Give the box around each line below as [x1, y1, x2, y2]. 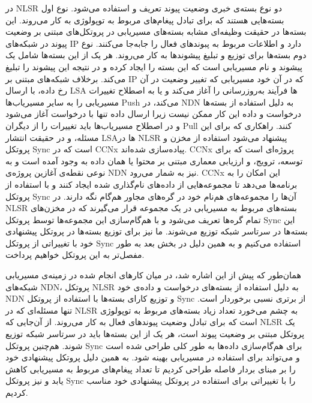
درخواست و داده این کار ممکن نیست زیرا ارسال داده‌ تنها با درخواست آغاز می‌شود [5, 107, 302, 120]
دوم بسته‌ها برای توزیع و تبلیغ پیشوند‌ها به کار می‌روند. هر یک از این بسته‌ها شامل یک [5, 49, 307, 61]
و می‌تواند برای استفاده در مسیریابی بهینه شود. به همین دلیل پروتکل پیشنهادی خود [5, 351, 300, 363]
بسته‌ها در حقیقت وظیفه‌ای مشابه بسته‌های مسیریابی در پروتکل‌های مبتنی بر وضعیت [5, 25, 307, 38]
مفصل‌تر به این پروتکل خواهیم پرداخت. [5, 248, 145, 261]
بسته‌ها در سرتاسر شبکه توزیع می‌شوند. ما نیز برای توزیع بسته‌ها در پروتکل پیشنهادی [5, 225, 308, 237]
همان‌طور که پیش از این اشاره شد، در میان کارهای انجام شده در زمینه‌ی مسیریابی [5, 269, 301, 281]
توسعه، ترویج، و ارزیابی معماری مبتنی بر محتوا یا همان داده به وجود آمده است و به [5, 154, 303, 167]
